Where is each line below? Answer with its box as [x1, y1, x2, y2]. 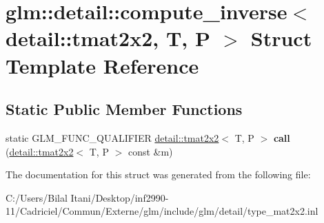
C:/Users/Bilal [6, 190, 68, 204]
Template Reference [6, 51, 199, 79]
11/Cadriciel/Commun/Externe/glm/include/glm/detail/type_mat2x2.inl [6, 204, 318, 218]
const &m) [128, 144, 173, 158]
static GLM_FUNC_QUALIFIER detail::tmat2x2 [6, 130, 219, 145]
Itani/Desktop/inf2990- [70, 190, 169, 204]
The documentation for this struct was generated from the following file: [6, 167, 311, 182]
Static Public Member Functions [6, 98, 243, 120]
